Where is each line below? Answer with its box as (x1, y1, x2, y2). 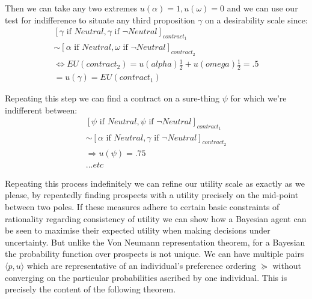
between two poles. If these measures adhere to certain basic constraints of (5, 200, 280, 213)
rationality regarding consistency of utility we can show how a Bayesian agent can (5, 212, 307, 225)
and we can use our (227, 2, 298, 14)
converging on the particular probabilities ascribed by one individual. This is (5, 271, 287, 283)
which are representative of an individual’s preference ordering (26, 259, 257, 271)
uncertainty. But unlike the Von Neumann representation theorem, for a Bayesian (5, 235, 305, 248)
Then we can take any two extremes (5, 2, 138, 14)
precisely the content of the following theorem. (5, 283, 176, 295)
